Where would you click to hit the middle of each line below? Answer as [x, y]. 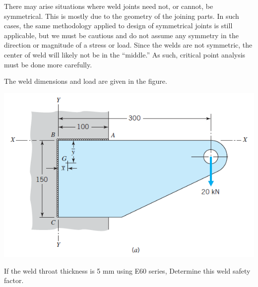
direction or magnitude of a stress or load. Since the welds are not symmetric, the [128, 45]
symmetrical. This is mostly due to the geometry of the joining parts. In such [122, 16]
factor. [14, 280]
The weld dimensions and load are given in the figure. [86, 81]
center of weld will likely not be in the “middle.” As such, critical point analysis [125, 54]
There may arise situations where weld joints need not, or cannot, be [109, 6]
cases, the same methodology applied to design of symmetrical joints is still [118, 26]
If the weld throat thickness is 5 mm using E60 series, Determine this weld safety [127, 270]
